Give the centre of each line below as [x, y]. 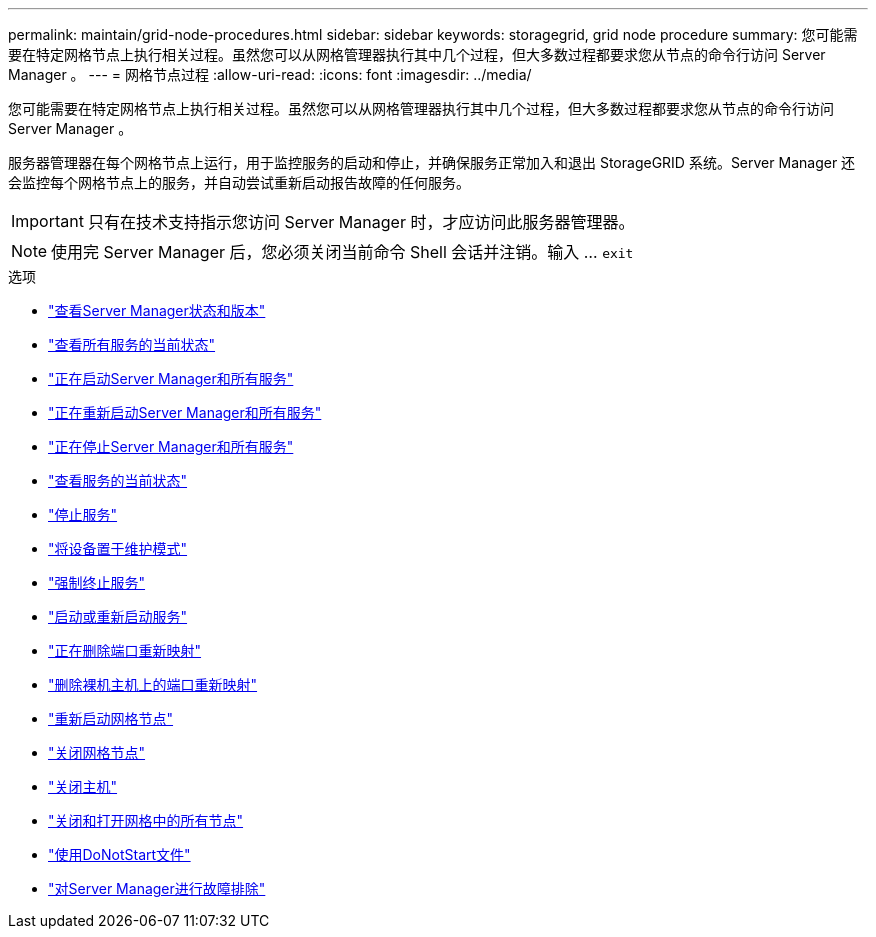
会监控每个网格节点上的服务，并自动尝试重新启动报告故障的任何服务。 [239, 182]
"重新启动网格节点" [111, 718]
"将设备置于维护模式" [118, 548]
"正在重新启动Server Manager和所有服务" [185, 412]
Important [47, 221]
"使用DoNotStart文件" [119, 854]
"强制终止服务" [97, 582]
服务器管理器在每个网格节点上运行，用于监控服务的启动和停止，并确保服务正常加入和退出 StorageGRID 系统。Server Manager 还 [432, 162]
